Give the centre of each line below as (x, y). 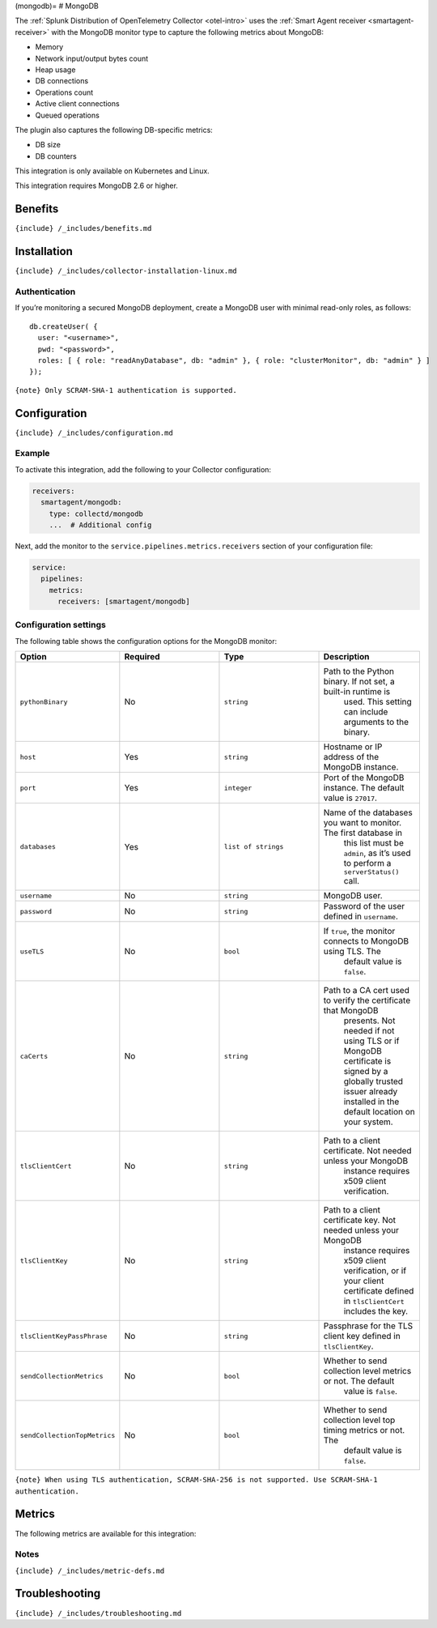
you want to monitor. (363, 823)
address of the (351, 757)
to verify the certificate (367, 1000)
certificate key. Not (360, 1221)
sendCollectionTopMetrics (68, 1435)
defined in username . (361, 917)
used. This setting (378, 702)
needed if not (369, 1031)
